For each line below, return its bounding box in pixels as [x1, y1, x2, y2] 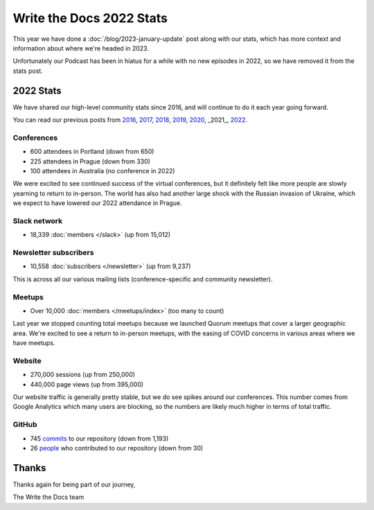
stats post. [12, 67, 43, 75]
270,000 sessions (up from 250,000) [30, 371, 135, 379]
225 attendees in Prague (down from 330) [30, 157, 150, 166]
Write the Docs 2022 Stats [12, 10, 168, 26]
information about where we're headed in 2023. [12, 44, 149, 52]
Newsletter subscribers [12, 248, 94, 258]
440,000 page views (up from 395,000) [30, 380, 144, 388]
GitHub [12, 420, 37, 430]
